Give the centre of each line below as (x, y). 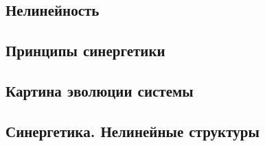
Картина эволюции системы (100, 90)
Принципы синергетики (85, 50)
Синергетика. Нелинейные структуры (132, 131)
